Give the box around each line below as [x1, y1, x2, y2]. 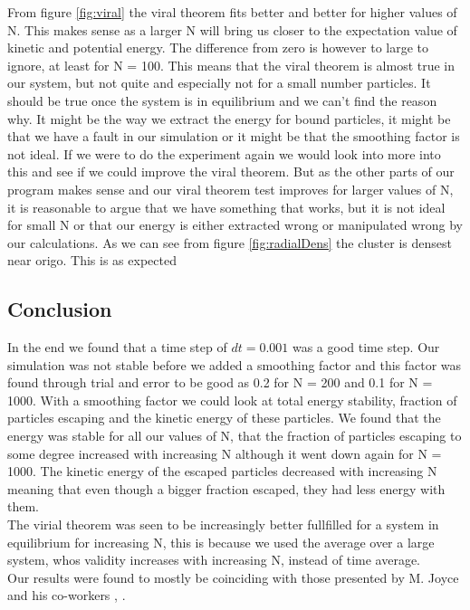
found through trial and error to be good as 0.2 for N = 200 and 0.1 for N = [7, 373, 433, 392]
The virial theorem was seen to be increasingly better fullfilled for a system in [7, 515, 439, 534]
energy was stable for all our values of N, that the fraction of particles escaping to [7, 426, 462, 445]
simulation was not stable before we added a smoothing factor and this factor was [7, 355, 462, 374]
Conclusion [7, 295, 112, 323]
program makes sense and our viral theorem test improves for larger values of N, [7, 179, 454, 198]
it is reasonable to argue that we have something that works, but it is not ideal [7, 197, 446, 216]
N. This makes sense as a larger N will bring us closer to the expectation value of [7, 20, 457, 39]
